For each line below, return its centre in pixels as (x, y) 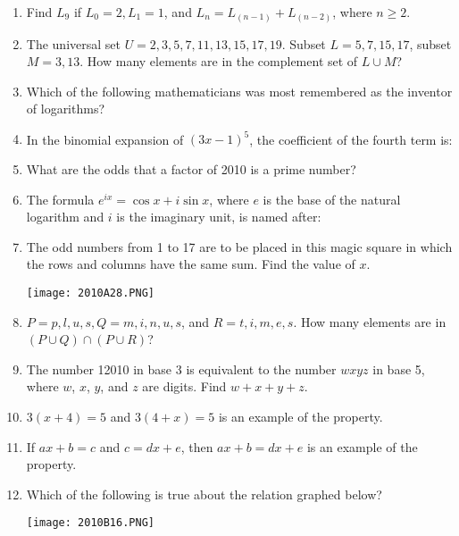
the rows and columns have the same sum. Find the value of (191, 264)
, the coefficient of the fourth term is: (351, 139)
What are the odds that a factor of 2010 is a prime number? (191, 168)
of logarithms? (66, 109)
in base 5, (399, 368)
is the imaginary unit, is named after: (219, 217)
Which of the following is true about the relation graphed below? (204, 494)
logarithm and (65, 217)
